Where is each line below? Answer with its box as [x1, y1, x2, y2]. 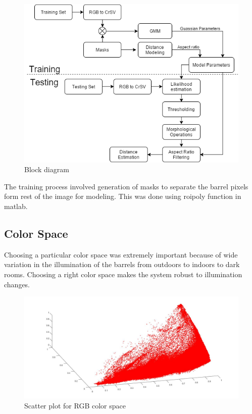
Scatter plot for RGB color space [24, 400, 126, 410]
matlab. [4, 201, 28, 212]
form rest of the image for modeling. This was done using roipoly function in [4, 191, 241, 201]
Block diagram [24, 164, 69, 175]
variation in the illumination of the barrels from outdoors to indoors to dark [4, 259, 240, 270]
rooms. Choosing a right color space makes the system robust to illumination [4, 269, 242, 280]
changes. [4, 279, 30, 289]
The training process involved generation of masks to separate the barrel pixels [4, 181, 248, 191]
